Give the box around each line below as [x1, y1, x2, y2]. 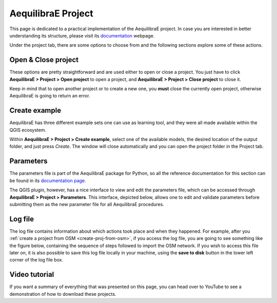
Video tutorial [9, 270, 54, 279]
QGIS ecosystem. [9, 127, 46, 133]
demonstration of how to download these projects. [9, 291, 116, 297]
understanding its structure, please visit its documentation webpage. [9, 32, 155, 38]
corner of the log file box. [9, 257, 64, 263]
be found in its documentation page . [9, 177, 87, 184]
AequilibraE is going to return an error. [9, 93, 90, 99]
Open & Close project [9, 55, 79, 64]
